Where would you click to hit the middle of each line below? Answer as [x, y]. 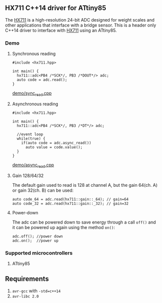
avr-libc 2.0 [25, 296]
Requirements [27, 279]
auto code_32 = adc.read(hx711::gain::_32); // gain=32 [70, 203]
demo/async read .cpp [33, 165]
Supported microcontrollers [39, 253]
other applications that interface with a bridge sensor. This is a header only [81, 25]
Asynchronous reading [35, 104]
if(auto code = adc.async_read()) [56, 143]
